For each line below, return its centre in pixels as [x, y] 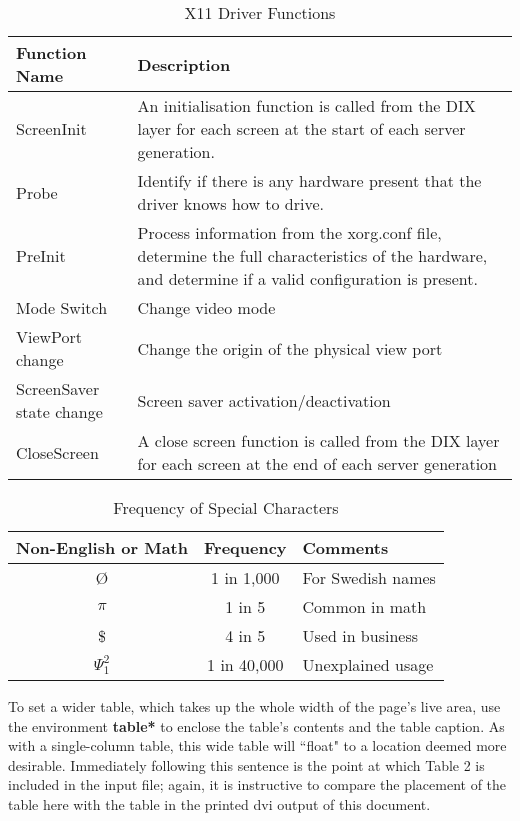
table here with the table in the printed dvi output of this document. [219, 803]
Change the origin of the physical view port [290, 348]
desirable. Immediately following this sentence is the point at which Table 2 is [246, 764]
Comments [345, 547]
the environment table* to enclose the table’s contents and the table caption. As [256, 725]
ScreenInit [51, 128]
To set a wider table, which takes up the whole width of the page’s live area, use [254, 706]
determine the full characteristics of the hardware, [312, 255]
